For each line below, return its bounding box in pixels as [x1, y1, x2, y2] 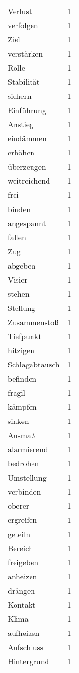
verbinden [8, 486, 41, 497]
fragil [8, 387, 26, 398]
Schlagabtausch [8, 359, 60, 370]
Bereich [8, 542, 33, 554]
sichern [8, 90, 32, 101]
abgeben [8, 260, 36, 271]
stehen [8, 288, 30, 299]
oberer [8, 500, 30, 511]
